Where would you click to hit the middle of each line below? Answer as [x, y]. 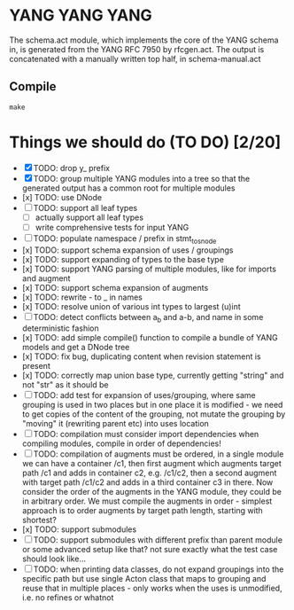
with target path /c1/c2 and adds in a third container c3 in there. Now [147, 482]
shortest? [39, 520]
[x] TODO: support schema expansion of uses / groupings [128, 250]
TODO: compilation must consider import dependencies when [146, 434]
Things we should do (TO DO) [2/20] [145, 142]
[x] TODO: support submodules [79, 529]
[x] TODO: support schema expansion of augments [115, 287]
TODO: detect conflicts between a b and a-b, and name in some [148, 318]
